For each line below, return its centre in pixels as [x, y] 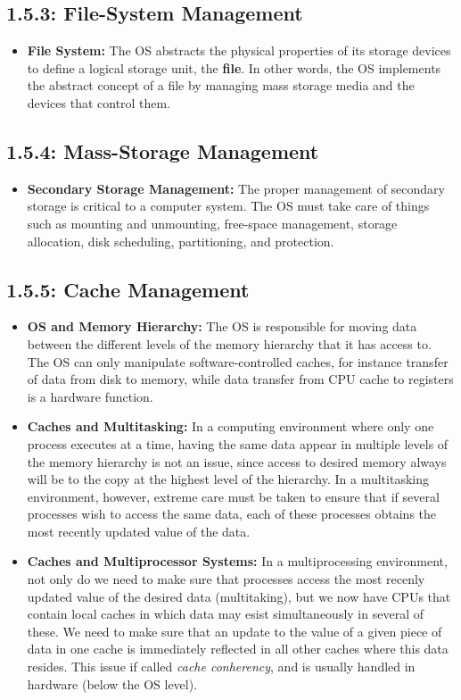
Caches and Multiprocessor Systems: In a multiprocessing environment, [237, 561]
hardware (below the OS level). [112, 683]
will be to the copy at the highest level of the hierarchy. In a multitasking [228, 479]
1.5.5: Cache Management [128, 289]
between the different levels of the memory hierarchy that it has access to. [229, 343]
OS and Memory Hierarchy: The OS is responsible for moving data [222, 326]
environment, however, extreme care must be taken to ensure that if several [233, 496]
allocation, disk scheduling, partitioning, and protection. [181, 241]
